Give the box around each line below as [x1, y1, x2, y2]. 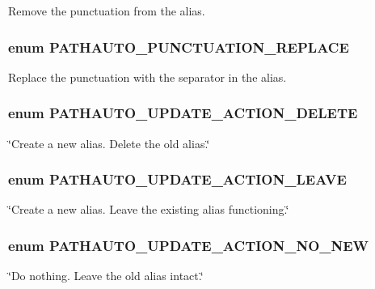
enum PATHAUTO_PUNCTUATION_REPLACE [8, 36, 349, 57]
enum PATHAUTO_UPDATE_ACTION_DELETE [8, 103, 358, 123]
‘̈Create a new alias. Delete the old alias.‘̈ [8, 134, 210, 151]
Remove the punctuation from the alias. [8, 2, 205, 19]
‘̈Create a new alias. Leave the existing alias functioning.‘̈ [8, 201, 289, 218]
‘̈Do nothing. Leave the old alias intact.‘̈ [8, 267, 204, 284]
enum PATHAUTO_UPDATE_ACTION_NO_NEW [8, 235, 369, 255]
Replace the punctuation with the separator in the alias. [8, 68, 287, 85]
